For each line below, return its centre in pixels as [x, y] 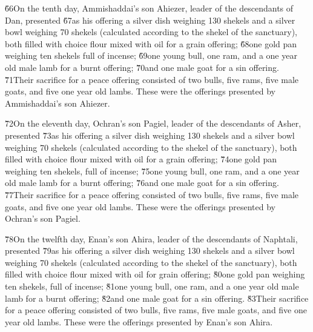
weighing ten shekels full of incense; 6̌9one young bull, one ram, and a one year [151, 55]
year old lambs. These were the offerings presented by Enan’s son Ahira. [139, 321]
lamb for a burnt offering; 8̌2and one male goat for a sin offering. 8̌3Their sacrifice [157, 298]
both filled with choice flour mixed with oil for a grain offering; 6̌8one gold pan [151, 43]
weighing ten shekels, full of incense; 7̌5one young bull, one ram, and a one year [152, 171]
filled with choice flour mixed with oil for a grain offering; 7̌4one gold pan [141, 159]
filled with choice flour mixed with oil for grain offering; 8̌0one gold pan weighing [155, 274]
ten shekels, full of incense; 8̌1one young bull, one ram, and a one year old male [152, 286]
